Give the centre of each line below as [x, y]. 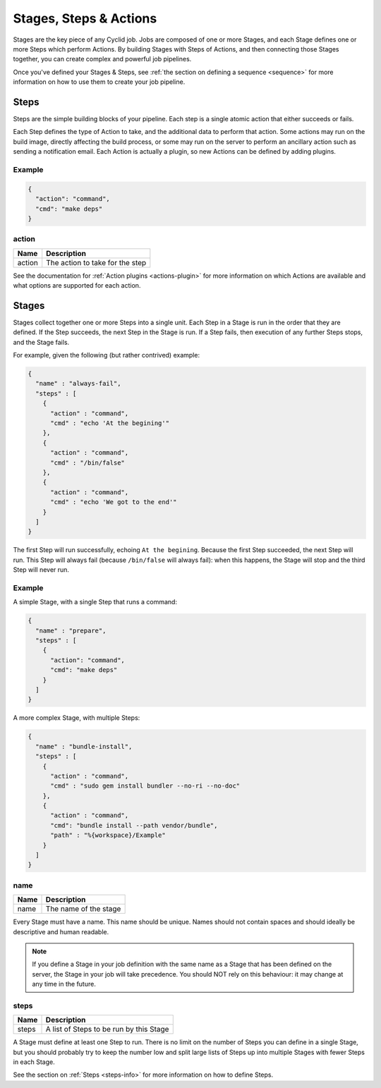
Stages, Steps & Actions [85, 18]
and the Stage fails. [41, 342]
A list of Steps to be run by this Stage [107, 1029]
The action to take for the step [96, 262]
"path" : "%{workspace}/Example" [108, 835]
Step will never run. [41, 570]
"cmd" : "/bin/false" [87, 463]
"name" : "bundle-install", [84, 746]
